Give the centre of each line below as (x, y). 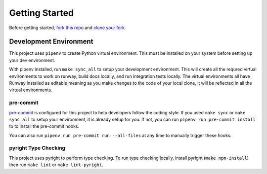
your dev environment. (32, 60)
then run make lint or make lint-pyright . (56, 165)
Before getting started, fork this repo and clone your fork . (67, 28)
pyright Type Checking (37, 148)
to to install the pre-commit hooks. (44, 126)
